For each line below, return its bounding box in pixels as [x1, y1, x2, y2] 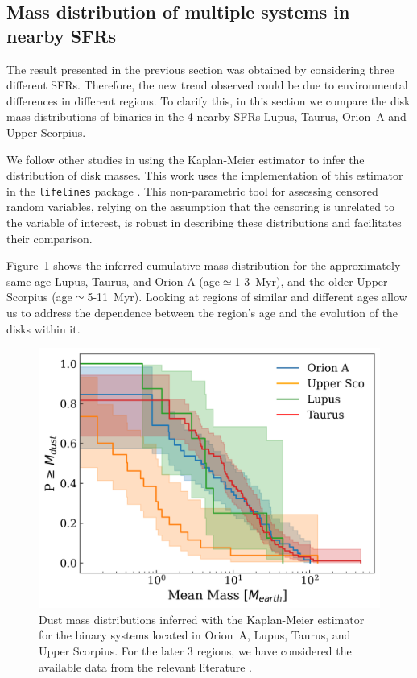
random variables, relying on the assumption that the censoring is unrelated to [6, 198, 395, 215]
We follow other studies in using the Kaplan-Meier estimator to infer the [6, 151, 365, 167]
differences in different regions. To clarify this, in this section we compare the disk [6, 92, 411, 109]
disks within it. [6, 320, 81, 337]
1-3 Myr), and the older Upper [234, 272, 388, 289]
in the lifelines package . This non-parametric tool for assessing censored [6, 182, 378, 199]
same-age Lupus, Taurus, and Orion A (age [6, 272, 220, 289]
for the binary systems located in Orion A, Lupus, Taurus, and [39, 626, 351, 643]
